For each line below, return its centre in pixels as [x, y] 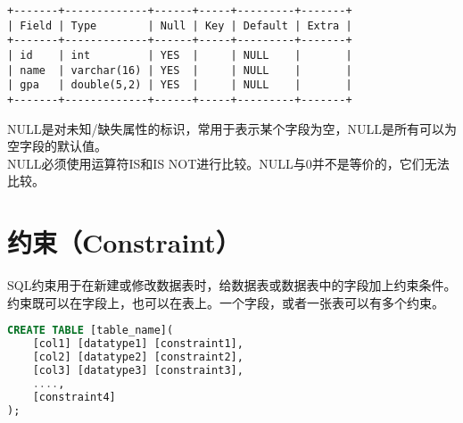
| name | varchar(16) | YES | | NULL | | [180, 70]
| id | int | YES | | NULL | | [180, 55]
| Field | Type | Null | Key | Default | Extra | [180, 25]
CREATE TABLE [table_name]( [91, 331]
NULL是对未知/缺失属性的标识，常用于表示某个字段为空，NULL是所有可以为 [232, 128]
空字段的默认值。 [57, 146]
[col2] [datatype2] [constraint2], [138, 357]
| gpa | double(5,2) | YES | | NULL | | [180, 85]
